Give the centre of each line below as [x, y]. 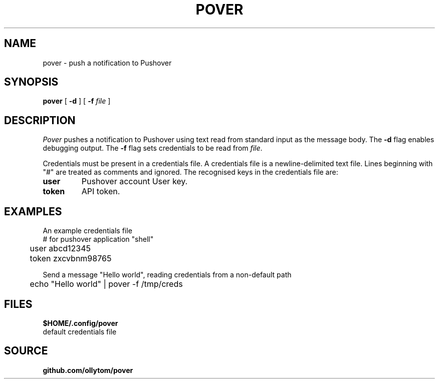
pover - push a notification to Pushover [107, 63]
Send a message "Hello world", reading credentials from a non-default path [167, 275]
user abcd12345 [60, 249]
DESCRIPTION [40, 120]
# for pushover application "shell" [98, 239]
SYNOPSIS [31, 82]
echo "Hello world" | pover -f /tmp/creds [106, 284]
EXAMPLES [33, 211]
